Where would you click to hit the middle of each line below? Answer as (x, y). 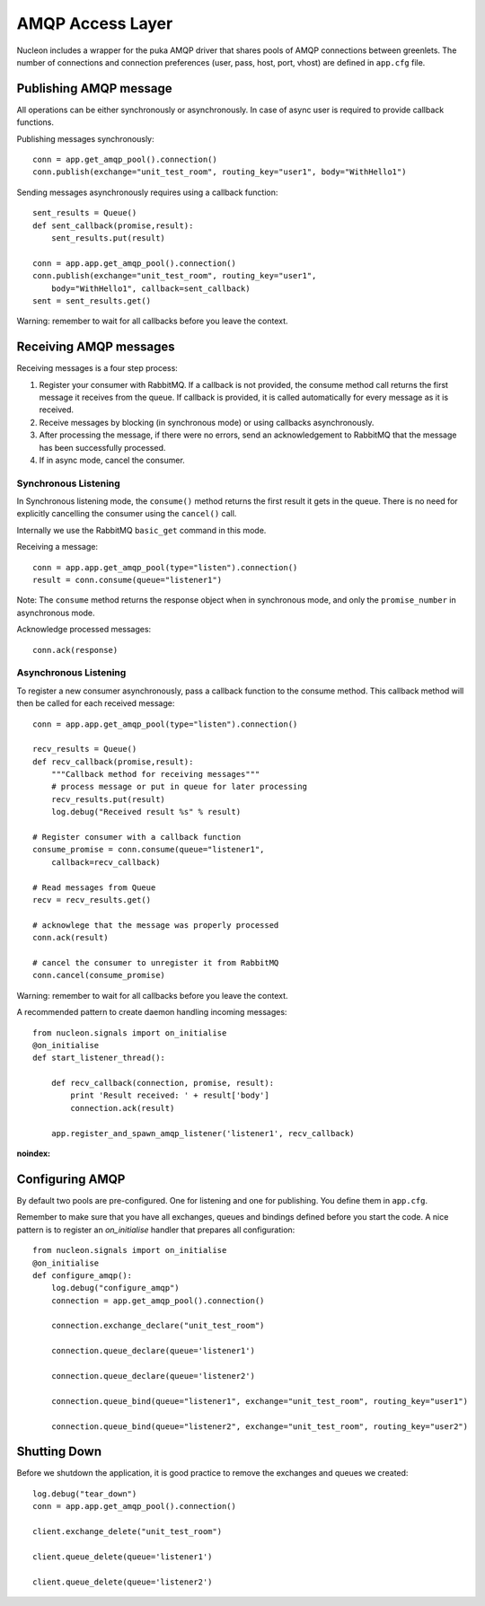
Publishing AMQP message (94, 88)
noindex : (34, 1153)
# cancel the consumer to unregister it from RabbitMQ (156, 962)
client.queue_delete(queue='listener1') (123, 1557)
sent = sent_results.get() (92, 300)
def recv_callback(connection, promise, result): (162, 1083)
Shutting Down (59, 1452)
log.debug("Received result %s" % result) (146, 812)
